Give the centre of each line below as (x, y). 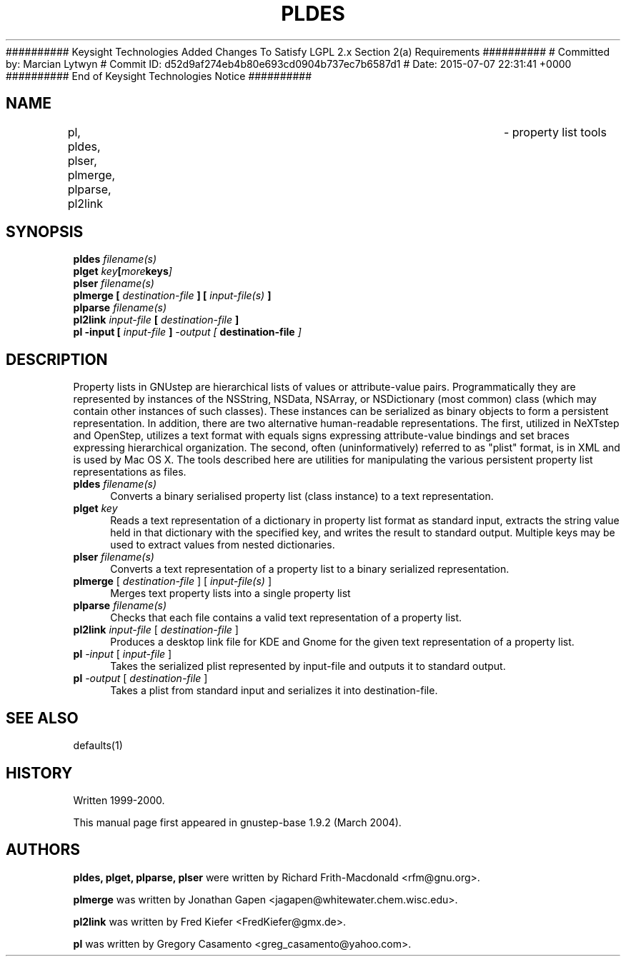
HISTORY (39, 773)
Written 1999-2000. (119, 800)
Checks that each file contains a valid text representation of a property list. (286, 618)
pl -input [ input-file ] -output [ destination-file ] (187, 332)
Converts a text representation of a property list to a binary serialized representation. (310, 569)
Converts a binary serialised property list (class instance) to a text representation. (302, 496)
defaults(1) (98, 746)
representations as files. (130, 472)
